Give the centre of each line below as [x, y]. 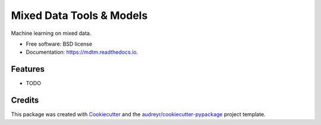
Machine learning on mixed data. [51, 33]
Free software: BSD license [59, 44]
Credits [25, 100]
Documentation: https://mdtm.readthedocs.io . [82, 52]
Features [28, 69]
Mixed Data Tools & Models [79, 15]
